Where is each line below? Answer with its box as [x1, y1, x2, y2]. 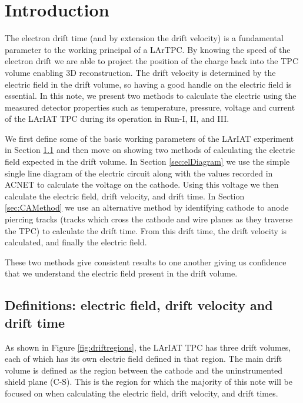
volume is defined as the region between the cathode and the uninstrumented [5, 364, 283, 376]
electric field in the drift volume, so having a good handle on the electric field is [5, 78, 292, 90]
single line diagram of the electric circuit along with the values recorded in [5, 166, 273, 179]
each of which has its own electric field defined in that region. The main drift [5, 352, 282, 365]
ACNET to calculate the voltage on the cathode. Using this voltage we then [5, 178, 279, 191]
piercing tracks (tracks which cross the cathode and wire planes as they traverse [5, 213, 293, 225]
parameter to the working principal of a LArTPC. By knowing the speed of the [5, 43, 291, 55]
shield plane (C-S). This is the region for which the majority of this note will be [5, 375, 292, 388]
